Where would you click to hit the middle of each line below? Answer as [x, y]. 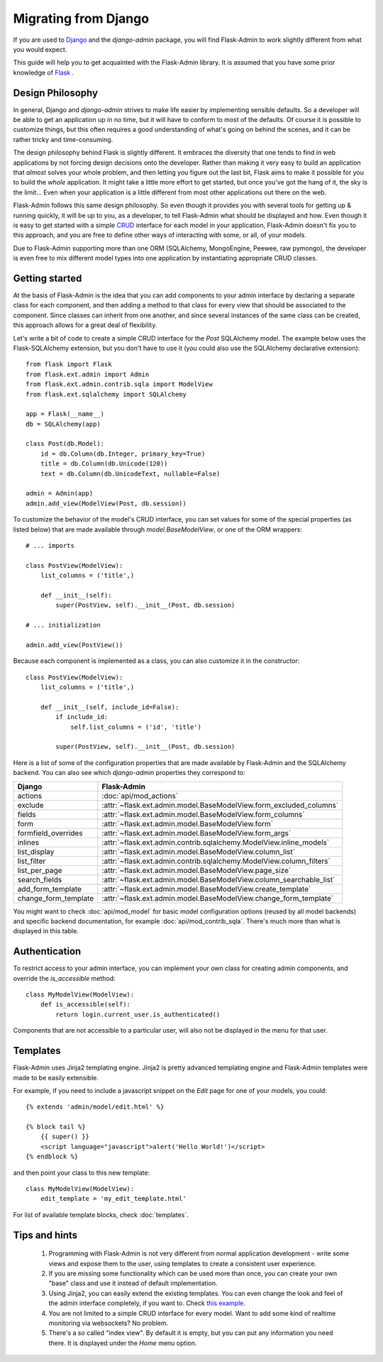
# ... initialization [63, 625]
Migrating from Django [81, 18]
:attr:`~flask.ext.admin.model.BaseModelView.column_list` [199, 852]
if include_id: [82, 717]
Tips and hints [45, 1235]
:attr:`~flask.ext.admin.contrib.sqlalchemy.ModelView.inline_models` [216, 842]
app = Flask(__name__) [65, 414]
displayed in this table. [46, 931]
